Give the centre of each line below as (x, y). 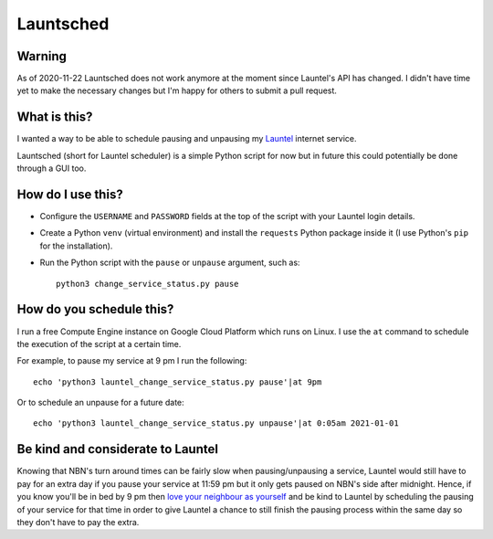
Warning (42, 56)
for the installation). (76, 246)
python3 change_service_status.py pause (147, 284)
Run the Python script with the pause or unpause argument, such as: (170, 263)
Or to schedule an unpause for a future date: (100, 403)
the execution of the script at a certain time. (99, 343)
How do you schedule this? (95, 309)
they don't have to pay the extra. (78, 522)
